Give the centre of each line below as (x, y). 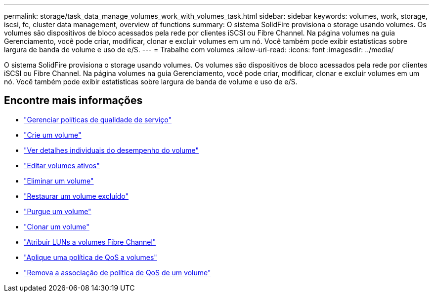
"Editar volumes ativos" (62, 165)
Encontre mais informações (73, 101)
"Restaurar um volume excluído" (76, 196)
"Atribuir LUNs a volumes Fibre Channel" (90, 242)
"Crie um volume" (53, 135)
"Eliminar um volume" (59, 181)
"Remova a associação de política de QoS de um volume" (117, 272)
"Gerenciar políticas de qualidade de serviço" (98, 119)
